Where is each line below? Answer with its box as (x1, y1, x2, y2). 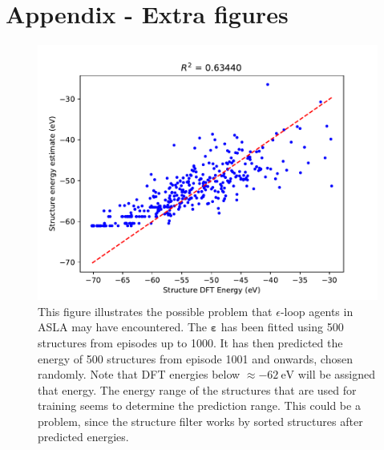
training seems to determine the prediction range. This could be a (38, 397, 361, 414)
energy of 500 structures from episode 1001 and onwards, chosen (38, 350, 353, 367)
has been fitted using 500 (220, 318, 344, 335)
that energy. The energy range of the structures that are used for (38, 381, 357, 398)
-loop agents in (280, 302, 354, 319)
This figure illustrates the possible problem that (38, 302, 273, 319)
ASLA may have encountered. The (38, 318, 207, 335)
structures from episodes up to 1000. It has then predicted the (38, 334, 343, 351)
